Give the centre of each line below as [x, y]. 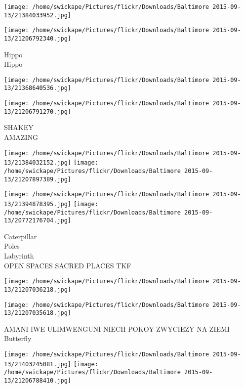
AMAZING [21, 137]
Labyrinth [19, 256]
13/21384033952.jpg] [38, 15]
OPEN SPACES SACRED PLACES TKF [68, 265]
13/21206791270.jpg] [38, 111]
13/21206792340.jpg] [38, 38]
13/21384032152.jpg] [38, 163]
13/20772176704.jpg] [38, 221]
